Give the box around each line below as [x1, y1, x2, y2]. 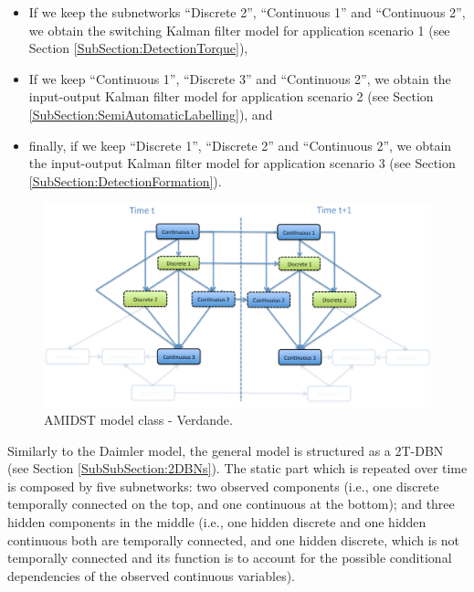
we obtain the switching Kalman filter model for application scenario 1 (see [28, 20, 450, 39]
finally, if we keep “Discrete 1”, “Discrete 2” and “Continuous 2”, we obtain [28, 135, 452, 154]
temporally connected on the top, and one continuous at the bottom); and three [7, 494, 455, 513]
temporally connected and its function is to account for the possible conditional [7, 548, 452, 567]
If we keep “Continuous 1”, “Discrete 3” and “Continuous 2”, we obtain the [28, 69, 451, 88]
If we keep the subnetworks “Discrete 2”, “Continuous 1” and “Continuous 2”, [28, 3, 466, 21]
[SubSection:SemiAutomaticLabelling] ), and [28, 104, 273, 123]
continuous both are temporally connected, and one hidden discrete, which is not [7, 530, 460, 549]
